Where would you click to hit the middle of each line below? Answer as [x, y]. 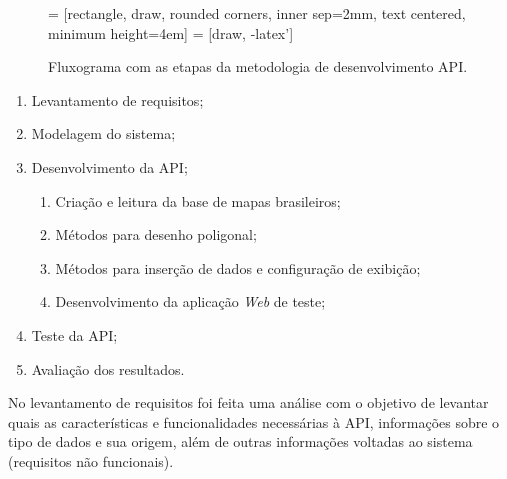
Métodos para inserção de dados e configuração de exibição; [238, 267]
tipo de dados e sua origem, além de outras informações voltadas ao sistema [240, 441]
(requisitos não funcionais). [91, 460]
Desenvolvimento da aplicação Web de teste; [190, 301]
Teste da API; [74, 334]
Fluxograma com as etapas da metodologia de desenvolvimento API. [258, 66]
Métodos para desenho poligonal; [156, 234]
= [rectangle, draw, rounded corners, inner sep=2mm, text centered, [257, 13]
